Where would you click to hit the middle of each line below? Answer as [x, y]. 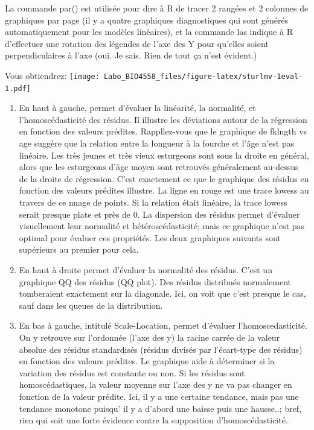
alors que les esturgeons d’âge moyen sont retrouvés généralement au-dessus [159, 167]
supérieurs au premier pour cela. [79, 249]
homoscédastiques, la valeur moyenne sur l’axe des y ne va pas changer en [155, 384]
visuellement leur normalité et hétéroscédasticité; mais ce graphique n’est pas [162, 226]
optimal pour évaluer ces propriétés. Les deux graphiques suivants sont [150, 237]
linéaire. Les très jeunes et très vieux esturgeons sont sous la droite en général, [164, 155]
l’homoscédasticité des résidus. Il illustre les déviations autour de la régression [163, 119]
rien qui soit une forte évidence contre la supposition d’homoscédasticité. [153, 420]
